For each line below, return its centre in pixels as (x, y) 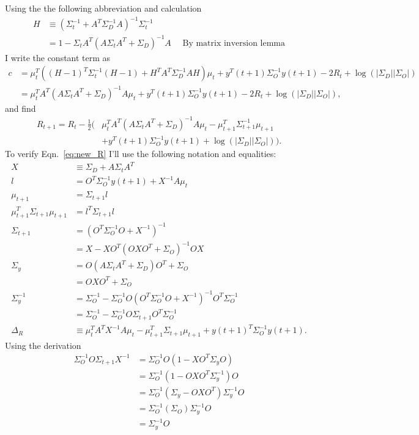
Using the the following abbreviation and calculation (103, 8)
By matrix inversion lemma (234, 43)
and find (20, 108)
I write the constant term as (58, 57)
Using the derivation (43, 345)
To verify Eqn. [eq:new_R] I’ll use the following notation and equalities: (141, 154)
